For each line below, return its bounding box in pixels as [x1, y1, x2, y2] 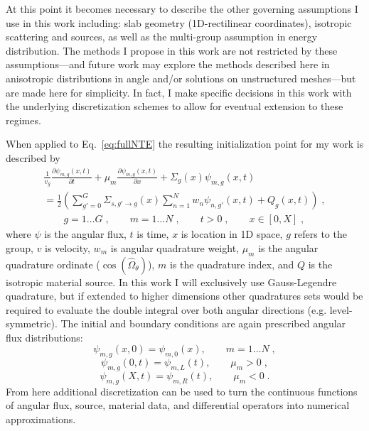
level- [329, 302, 353, 317]
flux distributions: [6, 329, 83, 344]
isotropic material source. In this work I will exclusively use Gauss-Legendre [6, 274, 337, 289]
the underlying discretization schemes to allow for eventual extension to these [6, 99, 343, 114]
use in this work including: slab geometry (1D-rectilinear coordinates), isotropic [6, 15, 352, 30]
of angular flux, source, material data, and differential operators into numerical [6, 398, 350, 413]
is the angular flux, [44, 227, 127, 241]
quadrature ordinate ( [6, 256, 100, 271]
